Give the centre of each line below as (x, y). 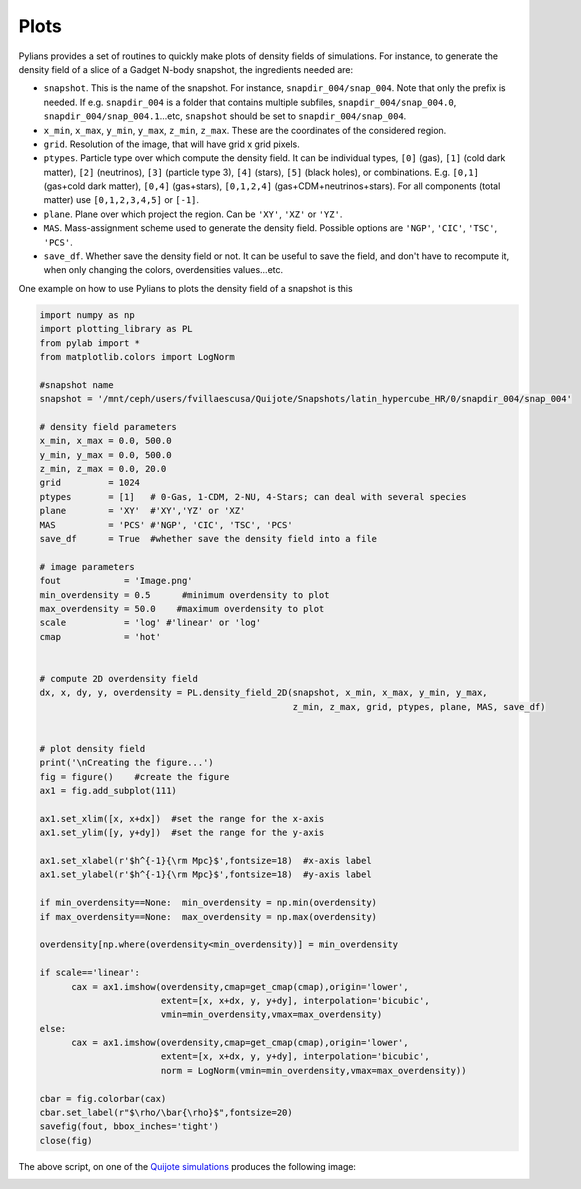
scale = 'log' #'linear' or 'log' (150, 623)
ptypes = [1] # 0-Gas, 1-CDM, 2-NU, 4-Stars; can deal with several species (253, 496)
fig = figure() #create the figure (134, 776)
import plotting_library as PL (116, 329)
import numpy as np (87, 314)
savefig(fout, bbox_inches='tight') (129, 1126)
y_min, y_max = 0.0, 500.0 (105, 454)
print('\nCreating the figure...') (126, 763)
